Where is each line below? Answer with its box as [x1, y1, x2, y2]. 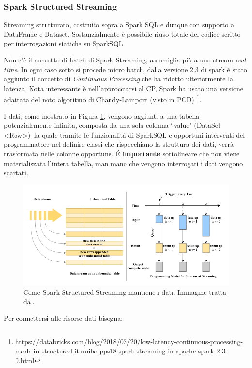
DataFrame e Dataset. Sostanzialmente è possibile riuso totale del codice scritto [4, 29, 241, 39]
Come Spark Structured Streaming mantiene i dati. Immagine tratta [23, 287, 227, 297]
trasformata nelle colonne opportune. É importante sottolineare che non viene [4, 149, 240, 158]
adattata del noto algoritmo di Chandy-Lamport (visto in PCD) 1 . [4, 93, 202, 105]
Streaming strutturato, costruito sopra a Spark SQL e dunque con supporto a [4, 19, 234, 30]
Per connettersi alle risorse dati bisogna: [4, 312, 123, 322]
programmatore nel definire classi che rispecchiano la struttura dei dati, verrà [4, 139, 234, 149]
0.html [15, 355, 35, 365]
